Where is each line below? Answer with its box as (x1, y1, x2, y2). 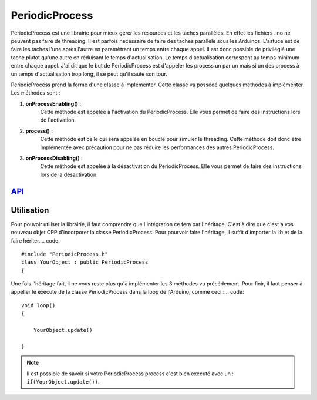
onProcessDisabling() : (25, 154, 83, 162)
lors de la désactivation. (40, 171, 98, 178)
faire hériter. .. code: (11, 237, 60, 244)
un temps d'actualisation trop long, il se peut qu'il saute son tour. (11, 70, 167, 78)
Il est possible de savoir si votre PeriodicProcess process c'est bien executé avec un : (26, 370, 234, 377)
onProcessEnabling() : (25, 100, 82, 107)
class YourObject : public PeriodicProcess (21, 259, 149, 265)
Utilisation (11, 205, 49, 215)
